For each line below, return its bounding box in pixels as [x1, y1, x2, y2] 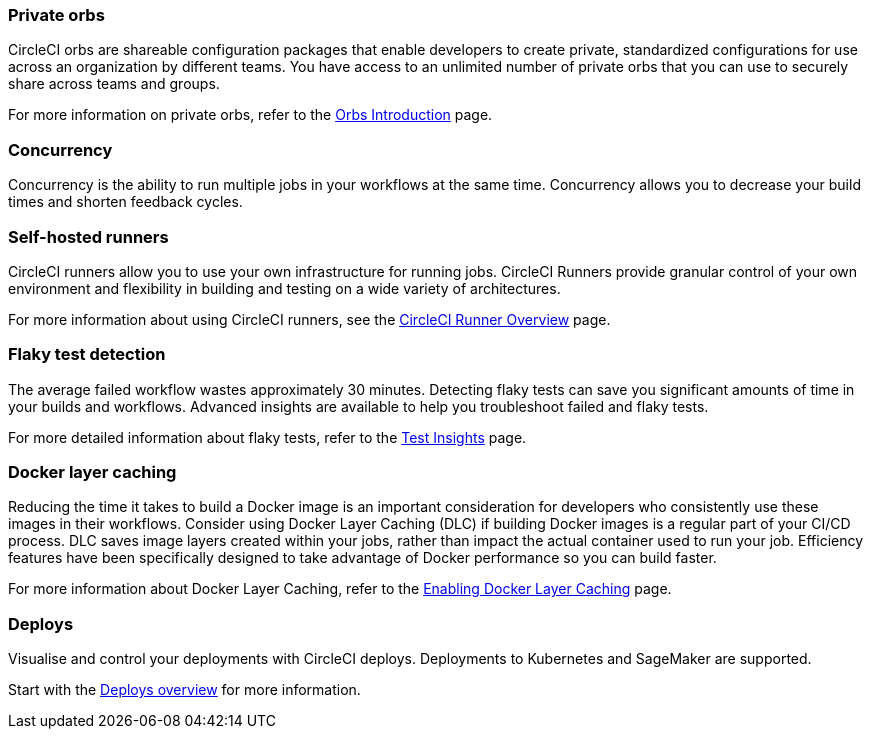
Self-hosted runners [8, 226, 169, 247]
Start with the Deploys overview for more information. [8, 681, 361, 699]
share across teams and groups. [8, 75, 220, 93]
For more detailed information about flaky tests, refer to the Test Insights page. [8, 428, 527, 446]
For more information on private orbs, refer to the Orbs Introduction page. [8, 106, 493, 124]
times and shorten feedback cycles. [8, 193, 243, 211]
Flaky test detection [8, 344, 166, 365]
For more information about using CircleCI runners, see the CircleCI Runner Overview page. [8, 310, 611, 328]
